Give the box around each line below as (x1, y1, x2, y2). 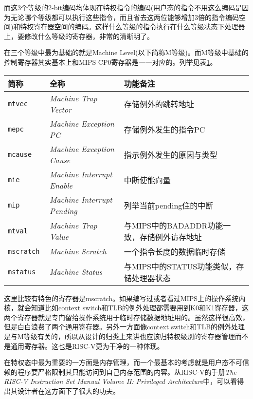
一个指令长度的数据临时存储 (124, 246, 225, 257)
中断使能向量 (124, 174, 171, 186)
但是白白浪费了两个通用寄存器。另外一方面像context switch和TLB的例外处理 (4, 322, 245, 332)
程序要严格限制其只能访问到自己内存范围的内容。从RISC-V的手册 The (17, 366, 237, 377)
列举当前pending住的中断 (124, 199, 214, 211)
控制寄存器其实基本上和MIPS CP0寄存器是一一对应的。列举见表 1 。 (4, 57, 217, 67)
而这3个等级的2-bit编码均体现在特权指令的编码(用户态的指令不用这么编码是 (4, 2, 242, 12)
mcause (8, 150, 32, 158)
